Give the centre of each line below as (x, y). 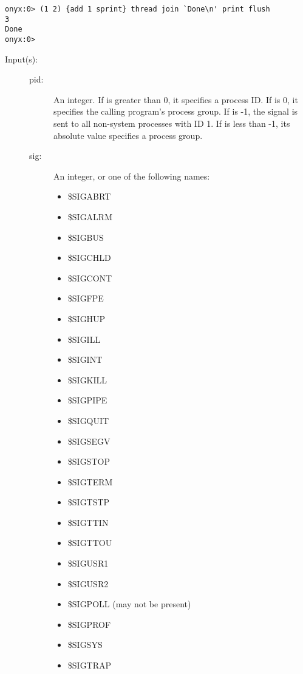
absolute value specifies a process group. (128, 135)
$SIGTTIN (88, 522)
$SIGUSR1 (88, 563)
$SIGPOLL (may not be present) (129, 604)
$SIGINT (85, 359)
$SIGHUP (87, 318)
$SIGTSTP (89, 502)
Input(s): (22, 59)
